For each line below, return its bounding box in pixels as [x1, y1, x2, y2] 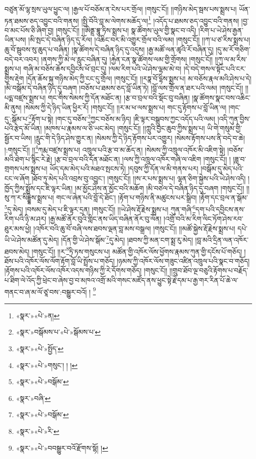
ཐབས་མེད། [4, 246, 29, 256]
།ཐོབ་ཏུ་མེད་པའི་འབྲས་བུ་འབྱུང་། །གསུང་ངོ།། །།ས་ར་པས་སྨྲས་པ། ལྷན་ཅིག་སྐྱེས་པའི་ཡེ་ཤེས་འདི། [31, 173, 246, 184]
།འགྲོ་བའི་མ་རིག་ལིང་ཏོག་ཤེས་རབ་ [164, 214, 243, 224]
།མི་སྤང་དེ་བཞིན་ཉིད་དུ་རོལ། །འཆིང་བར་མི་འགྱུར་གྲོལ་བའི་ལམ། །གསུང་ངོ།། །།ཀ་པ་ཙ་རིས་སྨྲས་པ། [28, 34, 250, 45]
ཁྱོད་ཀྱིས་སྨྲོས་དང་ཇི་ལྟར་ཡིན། [4, 183, 73, 193]
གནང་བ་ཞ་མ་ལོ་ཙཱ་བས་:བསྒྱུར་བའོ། [4, 286, 87, 297]
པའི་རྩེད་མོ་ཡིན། [4, 123, 42, 133]
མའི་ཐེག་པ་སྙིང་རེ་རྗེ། [4, 153, 53, 164]
